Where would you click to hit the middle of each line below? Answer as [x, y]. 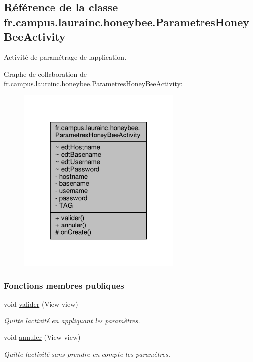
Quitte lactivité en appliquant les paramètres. [72, 320]
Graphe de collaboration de [46, 73]
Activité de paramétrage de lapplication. [65, 57]
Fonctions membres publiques [64, 285]
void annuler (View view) [42, 337]
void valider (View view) [41, 304]
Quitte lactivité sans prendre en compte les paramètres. [87, 353]
